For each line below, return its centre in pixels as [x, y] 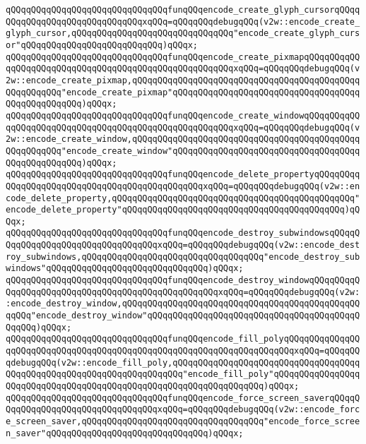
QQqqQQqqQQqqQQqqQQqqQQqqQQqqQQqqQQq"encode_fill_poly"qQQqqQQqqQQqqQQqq [183, 374]
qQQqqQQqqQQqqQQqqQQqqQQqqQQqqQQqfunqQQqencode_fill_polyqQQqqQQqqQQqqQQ [183, 339]
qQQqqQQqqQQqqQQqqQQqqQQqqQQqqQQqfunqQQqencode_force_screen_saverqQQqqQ [183, 398]
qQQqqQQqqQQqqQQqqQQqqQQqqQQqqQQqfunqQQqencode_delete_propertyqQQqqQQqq [183, 175]
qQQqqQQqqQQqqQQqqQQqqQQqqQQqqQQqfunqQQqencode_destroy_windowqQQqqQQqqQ [183, 281]
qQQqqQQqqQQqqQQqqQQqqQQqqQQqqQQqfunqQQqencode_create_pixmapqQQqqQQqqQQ [183, 57]
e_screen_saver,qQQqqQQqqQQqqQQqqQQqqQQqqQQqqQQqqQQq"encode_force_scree [183, 421]
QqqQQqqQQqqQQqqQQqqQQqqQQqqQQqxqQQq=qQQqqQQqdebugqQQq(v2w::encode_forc [183, 410]
